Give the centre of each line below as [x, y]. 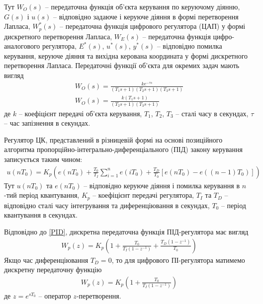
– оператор [55, 295]
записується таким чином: [43, 159]
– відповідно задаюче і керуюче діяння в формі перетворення [146, 16]
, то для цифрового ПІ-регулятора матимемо [178, 260]
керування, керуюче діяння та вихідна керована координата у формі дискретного [126, 55]
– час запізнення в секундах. [47, 123]
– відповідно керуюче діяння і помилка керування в [162, 185]
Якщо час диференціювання [46, 260]
